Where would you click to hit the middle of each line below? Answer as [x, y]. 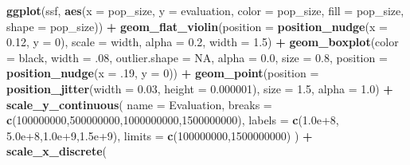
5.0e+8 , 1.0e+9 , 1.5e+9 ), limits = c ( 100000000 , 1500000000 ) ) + [160, 135]
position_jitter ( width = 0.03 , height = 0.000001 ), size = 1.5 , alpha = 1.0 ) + [200, 88]
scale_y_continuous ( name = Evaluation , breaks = [139, 104]
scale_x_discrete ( [57, 151]
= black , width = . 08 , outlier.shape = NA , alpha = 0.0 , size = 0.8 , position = [197, 57]
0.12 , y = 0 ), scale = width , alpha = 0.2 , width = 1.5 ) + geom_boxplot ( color [203, 42]
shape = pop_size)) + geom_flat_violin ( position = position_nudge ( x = [197, 26]
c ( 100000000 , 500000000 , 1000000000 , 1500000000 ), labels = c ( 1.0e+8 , [173, 120]
